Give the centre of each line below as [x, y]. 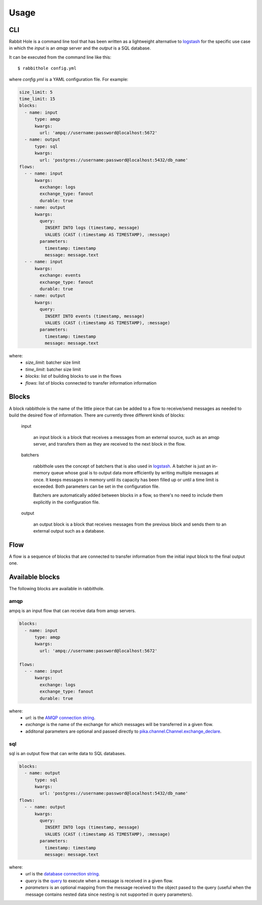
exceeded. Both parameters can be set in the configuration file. [96, 486]
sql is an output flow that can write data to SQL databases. [67, 753]
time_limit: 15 [37, 99]
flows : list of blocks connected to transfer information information [91, 383]
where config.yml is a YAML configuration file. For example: [69, 79]
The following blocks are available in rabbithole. [57, 589]
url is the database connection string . [63, 874]
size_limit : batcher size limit [53, 363]
